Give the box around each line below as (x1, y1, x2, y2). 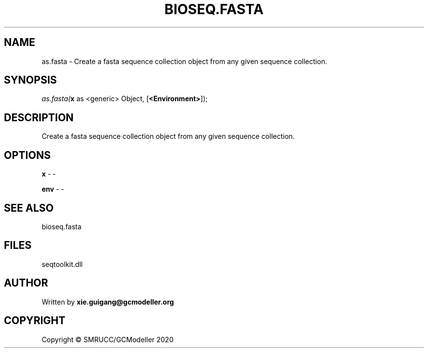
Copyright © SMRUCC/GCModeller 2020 (42, 335, 173, 344)
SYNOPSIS (4, 74, 57, 87)
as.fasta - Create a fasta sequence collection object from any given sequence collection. (42, 57, 327, 66)
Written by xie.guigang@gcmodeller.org (42, 297, 174, 306)
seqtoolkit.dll (42, 260, 83, 268)
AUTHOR (4, 277, 48, 289)
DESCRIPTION (4, 111, 74, 124)
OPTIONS (4, 149, 51, 161)
